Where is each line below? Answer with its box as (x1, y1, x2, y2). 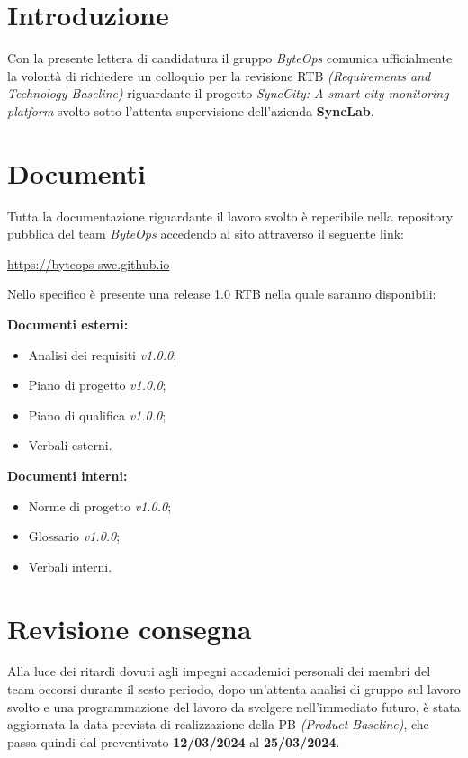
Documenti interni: (7, 465, 128, 484)
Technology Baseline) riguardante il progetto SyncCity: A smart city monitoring (7, 84, 449, 103)
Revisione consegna (7, 609, 252, 646)
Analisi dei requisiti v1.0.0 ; (28, 345, 177, 364)
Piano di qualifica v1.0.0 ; (28, 405, 166, 424)
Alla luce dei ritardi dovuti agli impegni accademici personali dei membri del (7, 662, 431, 681)
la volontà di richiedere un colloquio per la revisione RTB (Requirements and (7, 66, 431, 85)
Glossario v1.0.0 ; (28, 527, 121, 546)
